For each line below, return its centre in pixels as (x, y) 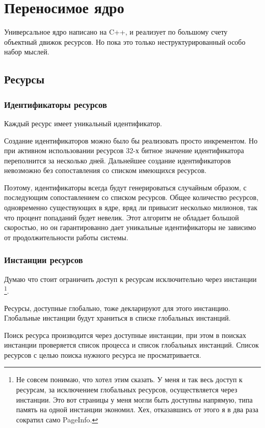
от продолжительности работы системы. (66, 237)
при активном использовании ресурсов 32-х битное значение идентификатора (124, 150)
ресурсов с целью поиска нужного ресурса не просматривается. (103, 354)
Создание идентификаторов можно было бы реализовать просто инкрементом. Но (131, 140)
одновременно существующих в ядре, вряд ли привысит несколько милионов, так (131, 207)
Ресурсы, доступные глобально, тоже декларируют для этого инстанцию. (117, 308)
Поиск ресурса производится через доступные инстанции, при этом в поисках (125, 335)
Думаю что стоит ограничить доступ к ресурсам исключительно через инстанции (130, 279)
